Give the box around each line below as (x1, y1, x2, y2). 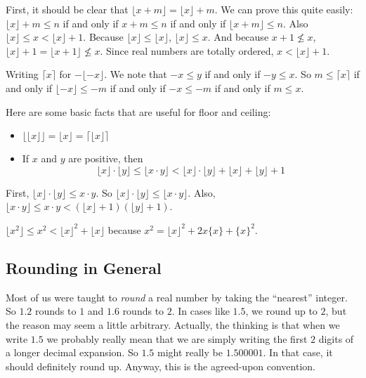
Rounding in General (6, 256, 162, 278)
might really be (157, 345, 223, 360)
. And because (207, 30, 269, 44)
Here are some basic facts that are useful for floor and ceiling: (6, 104, 271, 119)
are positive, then (68, 151, 143, 166)
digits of (318, 331, 354, 346)
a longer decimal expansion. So (6, 345, 138, 360)
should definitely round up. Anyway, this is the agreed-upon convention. (6, 358, 315, 373)
